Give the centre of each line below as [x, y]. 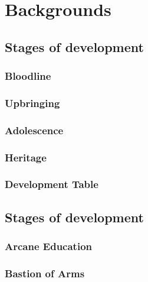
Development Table [52, 184]
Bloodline [28, 76]
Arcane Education [48, 246]
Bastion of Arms [45, 273]
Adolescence [34, 130]
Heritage [26, 157]
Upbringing [32, 103]
